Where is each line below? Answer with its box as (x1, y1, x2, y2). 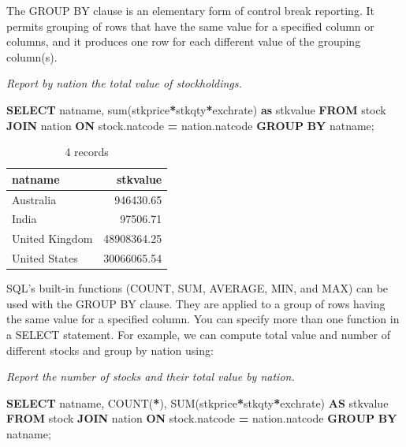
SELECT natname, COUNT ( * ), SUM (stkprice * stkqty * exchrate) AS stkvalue (6, 394, 389, 411)
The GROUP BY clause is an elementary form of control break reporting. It (6, 2, 374, 18)
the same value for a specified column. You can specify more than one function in (6, 311, 400, 327)
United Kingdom (12, 230, 93, 247)
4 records (65, 143, 109, 160)
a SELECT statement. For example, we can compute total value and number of (6, 326, 391, 342)
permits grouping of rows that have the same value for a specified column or (6, 17, 374, 34)
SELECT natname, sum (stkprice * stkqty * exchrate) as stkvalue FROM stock (6, 101, 386, 117)
